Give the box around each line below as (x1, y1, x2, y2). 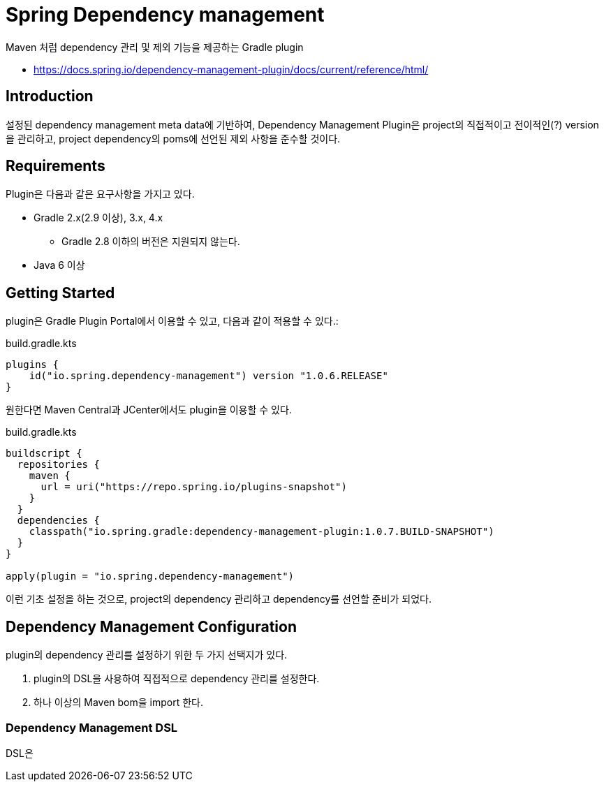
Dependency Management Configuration (6, 617, 297, 635)
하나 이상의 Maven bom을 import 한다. (34, 696, 204, 709)
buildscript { (6, 448, 82, 459)
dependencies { (17, 515, 100, 527)
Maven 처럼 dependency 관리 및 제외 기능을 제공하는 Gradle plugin (6, 41, 304, 53)
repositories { (17, 459, 100, 471)
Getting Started (6, 284, 115, 302)
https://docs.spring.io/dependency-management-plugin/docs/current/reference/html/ (34, 63, 429, 75)
